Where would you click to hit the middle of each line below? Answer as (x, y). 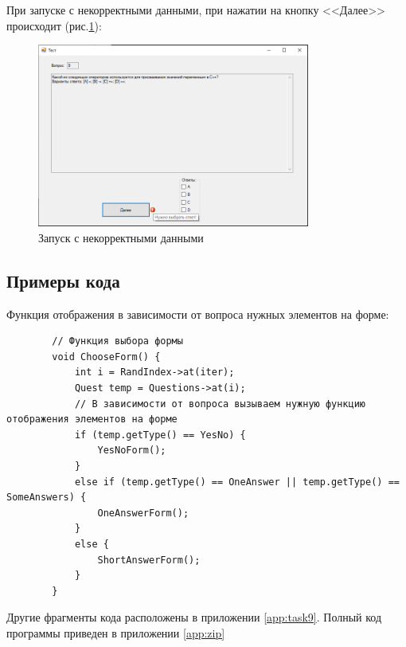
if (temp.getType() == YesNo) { (160, 435)
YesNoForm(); (132, 451)
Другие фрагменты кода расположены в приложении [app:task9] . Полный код (194, 617)
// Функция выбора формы (117, 341)
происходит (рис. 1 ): (54, 25)
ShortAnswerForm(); (149, 560)
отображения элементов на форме (92, 420)
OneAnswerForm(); (143, 513)
